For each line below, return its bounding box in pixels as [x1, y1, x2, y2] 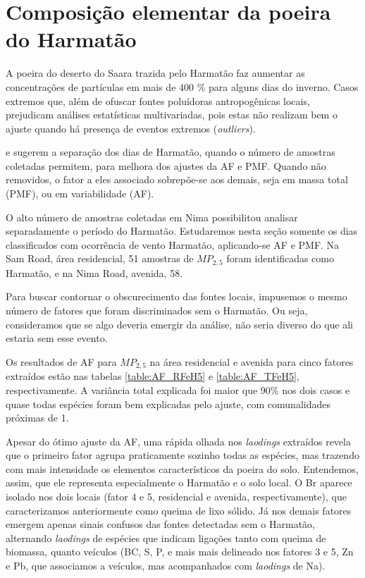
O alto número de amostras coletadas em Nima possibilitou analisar [6, 209, 298, 224]
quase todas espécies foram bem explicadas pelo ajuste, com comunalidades [6, 396, 330, 411]
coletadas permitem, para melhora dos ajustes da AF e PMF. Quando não [6, 158, 326, 173]
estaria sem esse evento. [6, 331, 108, 345]
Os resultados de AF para [6, 354, 117, 369]
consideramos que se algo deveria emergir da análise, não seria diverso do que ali [6, 316, 353, 331]
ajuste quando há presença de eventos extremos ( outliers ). [6, 121, 256, 135]
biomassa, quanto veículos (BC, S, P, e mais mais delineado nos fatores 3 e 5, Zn [6, 544, 354, 559]
